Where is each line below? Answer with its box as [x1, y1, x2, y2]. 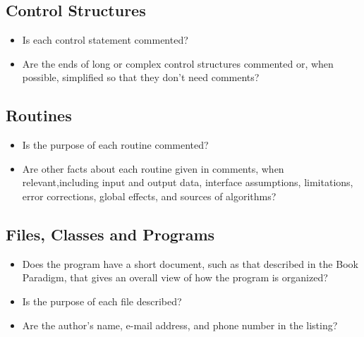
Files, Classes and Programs [6, 223, 215, 245]
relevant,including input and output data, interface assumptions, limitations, [22, 175, 353, 190]
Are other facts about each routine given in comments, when [22, 161, 284, 176]
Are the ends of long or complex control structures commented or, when [22, 56, 334, 71]
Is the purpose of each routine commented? [22, 137, 209, 152]
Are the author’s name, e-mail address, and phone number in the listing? [22, 317, 338, 332]
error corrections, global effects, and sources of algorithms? [22, 188, 277, 203]
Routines [6, 104, 72, 126]
